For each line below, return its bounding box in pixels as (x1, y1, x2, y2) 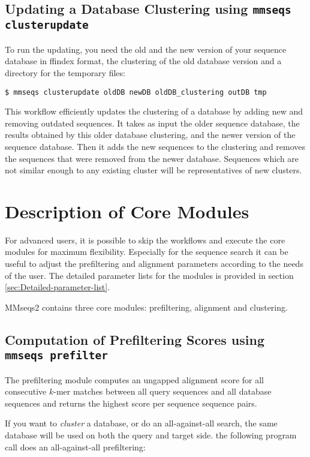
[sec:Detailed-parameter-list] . (5, 281, 110, 293)
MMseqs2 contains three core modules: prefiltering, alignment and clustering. (5, 300, 288, 313)
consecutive (5, 385, 47, 398)
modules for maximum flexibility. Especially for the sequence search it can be (5, 245, 288, 258)
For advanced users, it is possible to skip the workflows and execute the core (5, 233, 285, 246)
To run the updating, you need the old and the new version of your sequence (5, 43, 287, 55)
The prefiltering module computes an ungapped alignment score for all (5, 373, 264, 386)
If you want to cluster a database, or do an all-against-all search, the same (5, 417, 278, 429)
